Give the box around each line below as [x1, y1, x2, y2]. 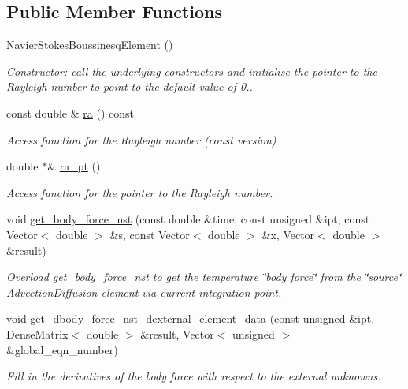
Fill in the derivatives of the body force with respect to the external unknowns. [6, 368, 381, 384]
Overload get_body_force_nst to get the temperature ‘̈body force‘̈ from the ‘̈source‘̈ [6, 268, 402, 285]
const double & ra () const [6, 104, 134, 121]
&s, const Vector [109, 226, 190, 242]
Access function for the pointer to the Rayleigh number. [6, 184, 273, 200]
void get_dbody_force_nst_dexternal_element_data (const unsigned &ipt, [6, 310, 375, 327]
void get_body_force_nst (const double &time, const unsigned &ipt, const [6, 211, 370, 227]
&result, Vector [140, 325, 214, 342]
